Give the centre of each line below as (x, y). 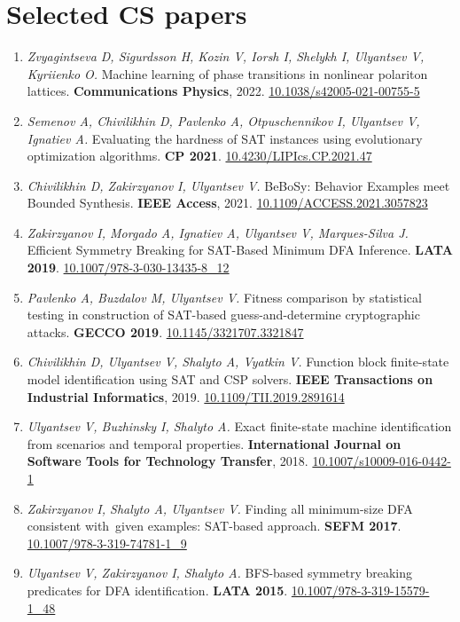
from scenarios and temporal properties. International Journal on (214, 443)
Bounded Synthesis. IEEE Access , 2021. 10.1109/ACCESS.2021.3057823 (227, 203)
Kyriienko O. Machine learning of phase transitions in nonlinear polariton (227, 73)
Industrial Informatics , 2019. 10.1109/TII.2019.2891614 (186, 396)
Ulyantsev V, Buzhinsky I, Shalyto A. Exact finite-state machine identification (239, 426)
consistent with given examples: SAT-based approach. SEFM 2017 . (214, 526)
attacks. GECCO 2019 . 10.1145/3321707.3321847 (165, 331)
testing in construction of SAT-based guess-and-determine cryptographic (223, 315)
